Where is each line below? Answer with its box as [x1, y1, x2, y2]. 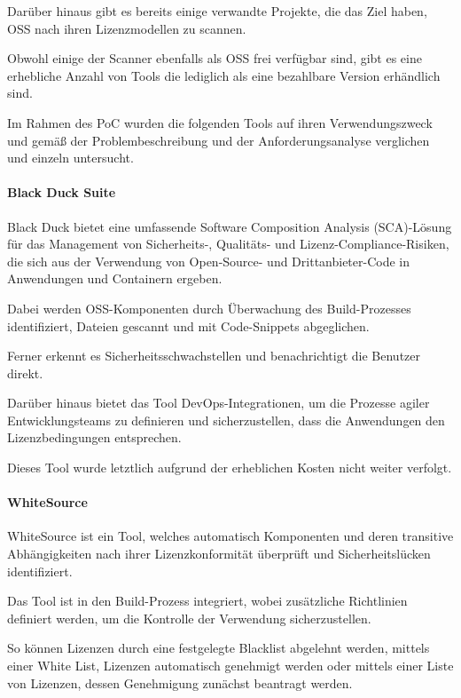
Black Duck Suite [7, 183, 116, 202]
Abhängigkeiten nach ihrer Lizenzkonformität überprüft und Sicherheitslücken [7, 544, 431, 563]
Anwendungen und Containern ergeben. [7, 269, 223, 288]
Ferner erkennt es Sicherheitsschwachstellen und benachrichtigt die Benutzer [7, 346, 421, 365]
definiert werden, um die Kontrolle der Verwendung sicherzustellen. [7, 608, 371, 627]
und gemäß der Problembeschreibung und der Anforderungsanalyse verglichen [7, 131, 430, 149]
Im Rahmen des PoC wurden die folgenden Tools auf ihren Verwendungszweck [7, 113, 433, 131]
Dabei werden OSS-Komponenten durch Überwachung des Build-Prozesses [7, 298, 411, 317]
